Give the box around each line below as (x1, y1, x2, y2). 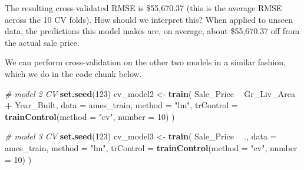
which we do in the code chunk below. (5, 67, 142, 79)
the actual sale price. (5, 36, 80, 48)
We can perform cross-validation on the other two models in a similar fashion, (5, 56, 286, 68)
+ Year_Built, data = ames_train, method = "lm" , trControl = (5, 99, 238, 111)
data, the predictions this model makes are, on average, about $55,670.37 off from (5, 25, 300, 37)
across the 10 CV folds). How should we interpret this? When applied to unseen (5, 13, 293, 25)
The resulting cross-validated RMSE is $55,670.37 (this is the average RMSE (5, 2, 282, 14)
